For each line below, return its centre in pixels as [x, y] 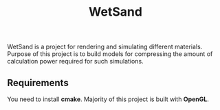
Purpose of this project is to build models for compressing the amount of [110, 54]
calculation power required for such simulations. [75, 61]
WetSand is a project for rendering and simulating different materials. [105, 47]
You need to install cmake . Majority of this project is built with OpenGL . [108, 99]
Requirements [38, 83]
